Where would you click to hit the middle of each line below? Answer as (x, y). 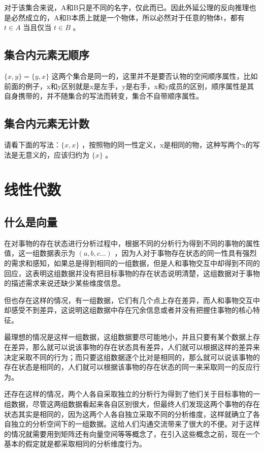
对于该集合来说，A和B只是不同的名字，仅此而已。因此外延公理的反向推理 (127, 7)
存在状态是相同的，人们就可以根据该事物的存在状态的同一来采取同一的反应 (128, 367)
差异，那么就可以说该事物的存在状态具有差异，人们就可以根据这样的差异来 (135, 347)
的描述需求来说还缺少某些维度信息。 (64, 283)
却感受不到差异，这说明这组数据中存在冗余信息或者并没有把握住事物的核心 (128, 310)
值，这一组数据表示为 (40, 253)
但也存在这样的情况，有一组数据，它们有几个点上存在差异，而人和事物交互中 (132, 300)
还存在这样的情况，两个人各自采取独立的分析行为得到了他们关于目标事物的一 (132, 394)
